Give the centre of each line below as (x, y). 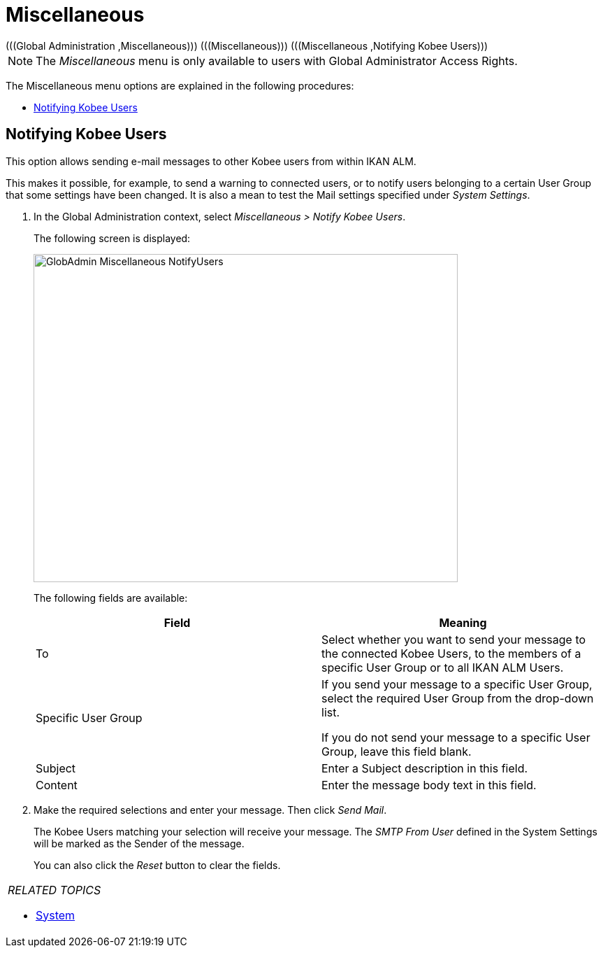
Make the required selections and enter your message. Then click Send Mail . (210, 810)
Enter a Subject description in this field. (425, 768)
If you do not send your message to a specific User (456, 737)
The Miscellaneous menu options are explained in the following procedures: (180, 85)
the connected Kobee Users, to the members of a (451, 653)
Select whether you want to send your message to (454, 639)
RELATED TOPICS (55, 890)
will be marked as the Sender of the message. (139, 843)
